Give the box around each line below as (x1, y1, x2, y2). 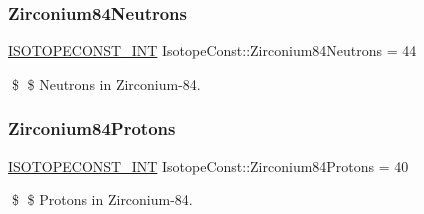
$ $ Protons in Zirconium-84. (11, 189, 193, 210)
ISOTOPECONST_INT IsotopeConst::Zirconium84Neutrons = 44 (8, 40, 417, 61)
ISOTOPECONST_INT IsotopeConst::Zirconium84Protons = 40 (8, 155, 409, 176)
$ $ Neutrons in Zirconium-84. (11, 73, 201, 94)
